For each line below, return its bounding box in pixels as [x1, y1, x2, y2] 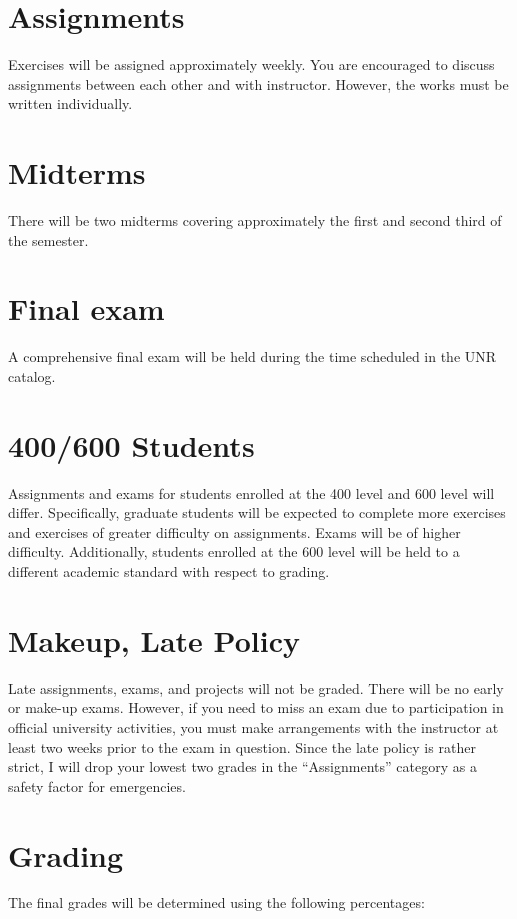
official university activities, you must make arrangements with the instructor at [8, 716, 499, 737]
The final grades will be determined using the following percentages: [8, 892, 425, 913]
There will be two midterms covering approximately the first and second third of [8, 210, 502, 231]
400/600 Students [8, 424, 255, 465]
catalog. [8, 365, 56, 386]
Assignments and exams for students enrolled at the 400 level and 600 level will [8, 482, 495, 503]
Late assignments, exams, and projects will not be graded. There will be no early [8, 677, 504, 698]
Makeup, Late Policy [8, 619, 300, 660]
